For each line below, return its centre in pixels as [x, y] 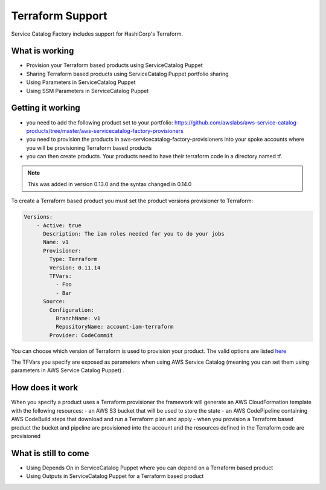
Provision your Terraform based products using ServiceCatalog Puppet [114, 65]
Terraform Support [59, 16]
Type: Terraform [73, 259]
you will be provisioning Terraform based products [89, 147]
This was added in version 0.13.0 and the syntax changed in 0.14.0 [110, 184]
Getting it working [46, 108]
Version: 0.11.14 [75, 268]
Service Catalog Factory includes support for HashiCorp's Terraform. [97, 34]
